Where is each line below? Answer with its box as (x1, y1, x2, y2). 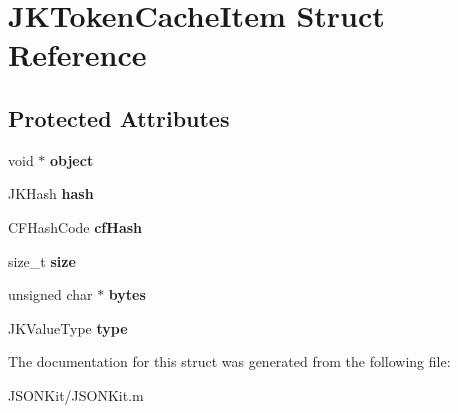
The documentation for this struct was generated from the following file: (8, 351, 451, 372)
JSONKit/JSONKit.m (8, 384, 144, 405)
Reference (8, 34, 147, 75)
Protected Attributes (8, 102, 230, 133)
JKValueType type (8, 317, 128, 338)
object (50, 149, 94, 170)
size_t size (8, 250, 76, 271)
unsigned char (8, 284, 93, 305)
